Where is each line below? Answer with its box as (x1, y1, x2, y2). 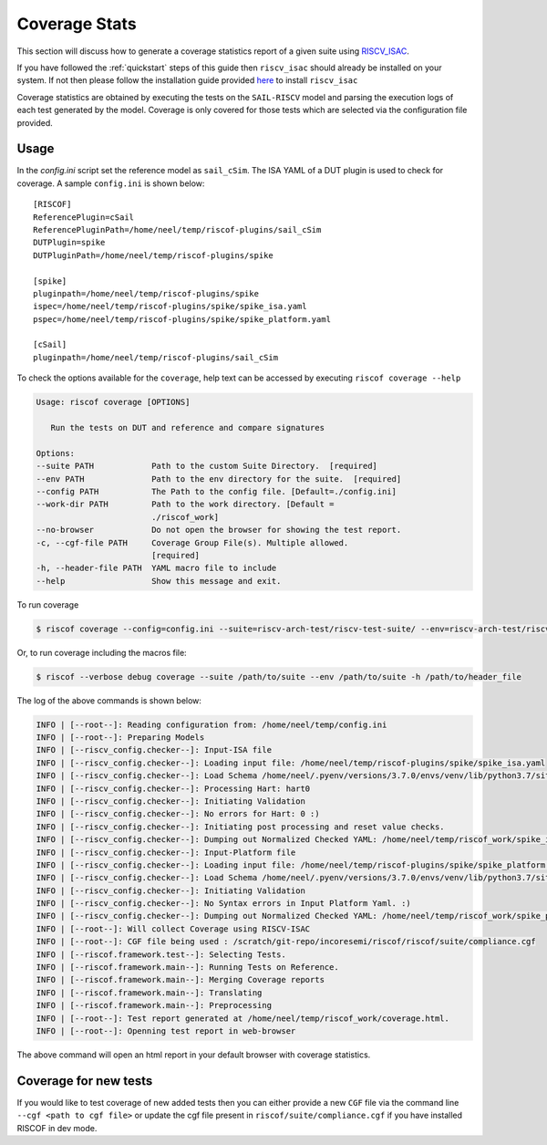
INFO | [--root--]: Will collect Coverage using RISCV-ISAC (36, 923, 311, 934)
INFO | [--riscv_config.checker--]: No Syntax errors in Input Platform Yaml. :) (36, 899, 412, 909)
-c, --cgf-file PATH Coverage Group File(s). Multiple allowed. (36, 537, 349, 547)
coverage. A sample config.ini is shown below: (16, 178, 205, 189)
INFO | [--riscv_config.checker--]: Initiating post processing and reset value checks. (36, 821, 446, 832)
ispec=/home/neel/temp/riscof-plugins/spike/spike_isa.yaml (33, 301, 307, 312)
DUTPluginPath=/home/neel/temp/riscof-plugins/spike (33, 250, 273, 260)
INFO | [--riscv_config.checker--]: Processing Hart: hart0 (36, 783, 311, 794)
